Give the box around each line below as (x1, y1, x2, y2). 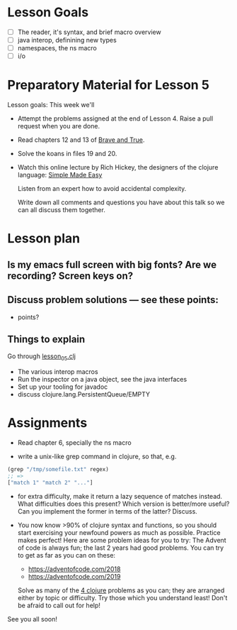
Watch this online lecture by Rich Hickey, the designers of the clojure (17, 163, 219, 172)
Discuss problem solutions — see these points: (7, 294, 219, 306)
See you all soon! (7, 614, 58, 623)
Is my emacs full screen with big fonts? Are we (7, 258, 217, 270)
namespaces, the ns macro (17, 44, 97, 52)
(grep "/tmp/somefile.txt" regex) (7, 466, 110, 473)
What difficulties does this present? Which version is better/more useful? (17, 499, 230, 508)
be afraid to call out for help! (17, 601, 101, 609)
